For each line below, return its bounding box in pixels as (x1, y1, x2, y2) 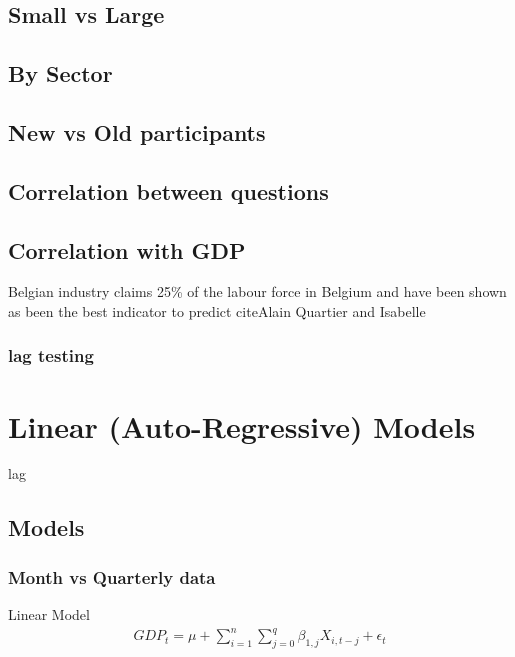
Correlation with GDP (8, 234, 246, 265)
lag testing (8, 343, 94, 368)
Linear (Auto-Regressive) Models (8, 405, 476, 446)
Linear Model (8, 604, 90, 625)
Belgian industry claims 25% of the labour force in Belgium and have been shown (8, 281, 507, 302)
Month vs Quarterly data (8, 564, 216, 589)
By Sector (8, 58, 113, 89)
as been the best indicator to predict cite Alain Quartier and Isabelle (8, 300, 426, 321)
